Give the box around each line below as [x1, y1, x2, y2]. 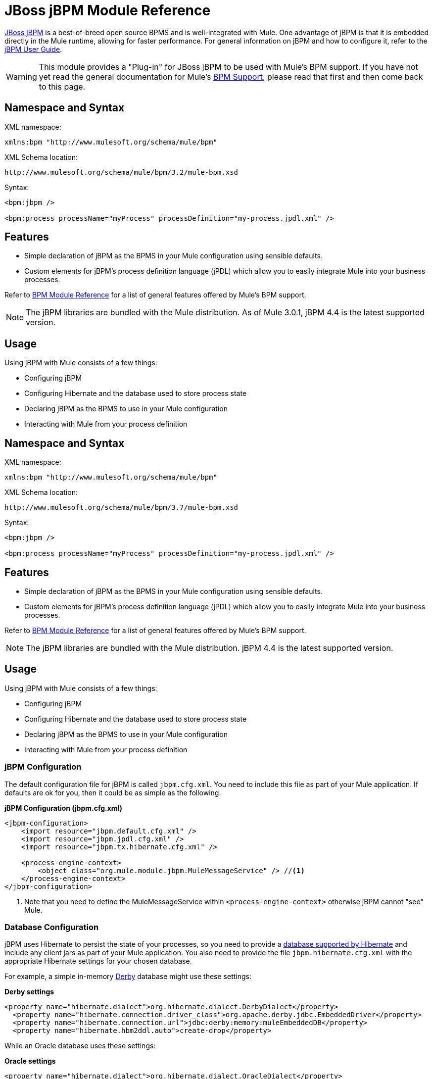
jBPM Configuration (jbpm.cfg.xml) [4, 803, 122, 812]
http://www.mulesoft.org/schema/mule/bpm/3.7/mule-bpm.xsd [4, 503, 239, 512]
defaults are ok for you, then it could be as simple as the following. [4, 788, 221, 797]
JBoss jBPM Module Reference [4, 2, 211, 19]
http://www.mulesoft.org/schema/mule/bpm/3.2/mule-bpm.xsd [4, 168, 239, 176]
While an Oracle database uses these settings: [4, 1041, 156, 1050]
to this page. [39, 81, 86, 92]
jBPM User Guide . [4, 45, 62, 53]
